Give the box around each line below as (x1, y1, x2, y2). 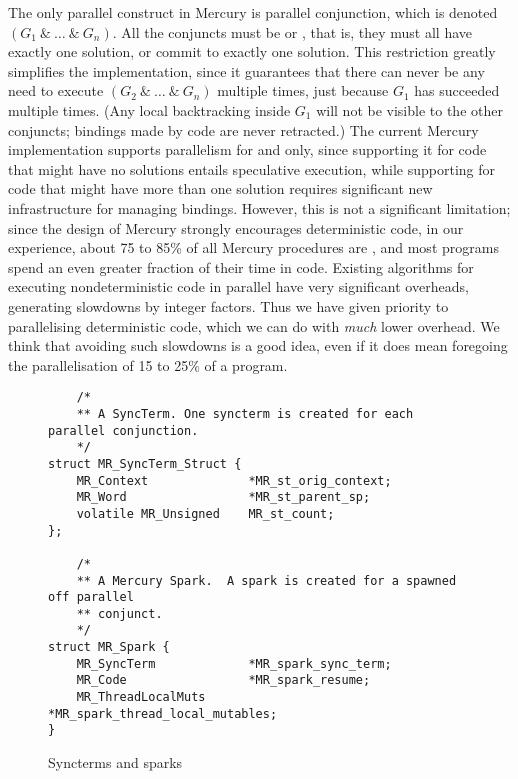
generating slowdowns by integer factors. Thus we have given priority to (8, 295, 449, 316)
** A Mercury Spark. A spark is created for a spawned (76, 573, 457, 588)
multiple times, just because (217, 80, 389, 101)
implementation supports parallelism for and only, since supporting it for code (8, 139, 487, 160)
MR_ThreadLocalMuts (76, 690, 206, 705)
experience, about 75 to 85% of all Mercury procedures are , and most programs (8, 237, 499, 258)
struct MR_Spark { (48, 640, 170, 655)
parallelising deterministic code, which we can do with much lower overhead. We (8, 315, 500, 336)
